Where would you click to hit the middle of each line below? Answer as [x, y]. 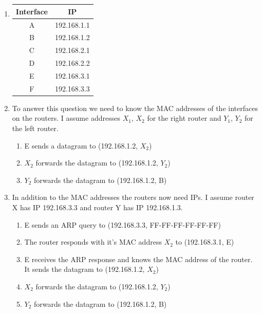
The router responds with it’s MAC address [93, 242]
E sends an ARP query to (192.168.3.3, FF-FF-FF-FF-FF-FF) [123, 224]
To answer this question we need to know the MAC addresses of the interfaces [135, 108]
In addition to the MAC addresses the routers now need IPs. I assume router [133, 197]
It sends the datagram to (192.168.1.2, [85, 269]
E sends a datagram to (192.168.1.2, [81, 145]
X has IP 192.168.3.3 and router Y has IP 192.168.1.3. [97, 207]
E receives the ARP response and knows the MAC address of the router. [138, 259]
